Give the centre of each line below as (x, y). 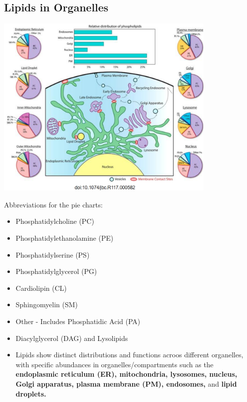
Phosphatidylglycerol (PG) (56, 271)
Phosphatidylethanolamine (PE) (64, 238)
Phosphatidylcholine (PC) (55, 221)
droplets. (31, 393)
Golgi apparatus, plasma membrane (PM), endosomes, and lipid (126, 383)
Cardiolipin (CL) (41, 288)
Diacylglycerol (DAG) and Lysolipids (72, 338)
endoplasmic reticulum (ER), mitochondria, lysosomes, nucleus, (126, 374)
